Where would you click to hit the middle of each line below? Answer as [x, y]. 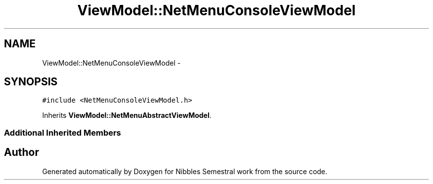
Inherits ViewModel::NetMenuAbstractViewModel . [127, 115]
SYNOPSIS [31, 82]
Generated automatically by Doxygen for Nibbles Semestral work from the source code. [185, 171]
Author [22, 152]
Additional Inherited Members [63, 132]
